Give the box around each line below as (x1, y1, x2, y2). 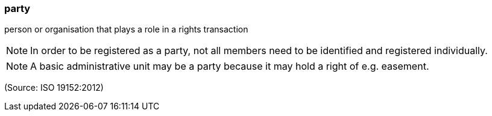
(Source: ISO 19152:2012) (4, 82, 104, 93)
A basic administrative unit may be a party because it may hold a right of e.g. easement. (30, 60, 429, 73)
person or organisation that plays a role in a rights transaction (4, 24, 248, 35)
